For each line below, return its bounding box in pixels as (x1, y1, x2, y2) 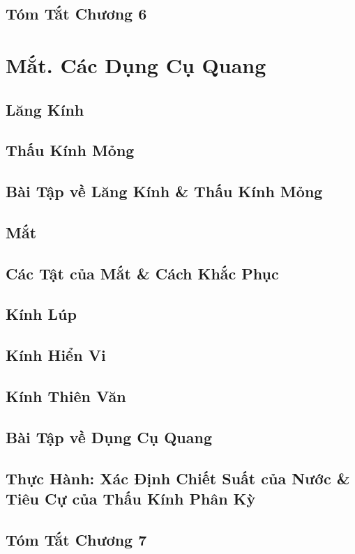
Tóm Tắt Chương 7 (6, 528, 147, 550)
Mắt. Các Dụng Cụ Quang (6, 50, 266, 79)
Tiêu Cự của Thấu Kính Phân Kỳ (6, 487, 256, 509)
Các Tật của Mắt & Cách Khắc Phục (6, 262, 279, 284)
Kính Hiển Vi (6, 344, 106, 366)
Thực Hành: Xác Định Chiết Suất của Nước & (6, 467, 350, 488)
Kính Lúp (6, 303, 77, 325)
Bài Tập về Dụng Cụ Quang (6, 426, 213, 447)
